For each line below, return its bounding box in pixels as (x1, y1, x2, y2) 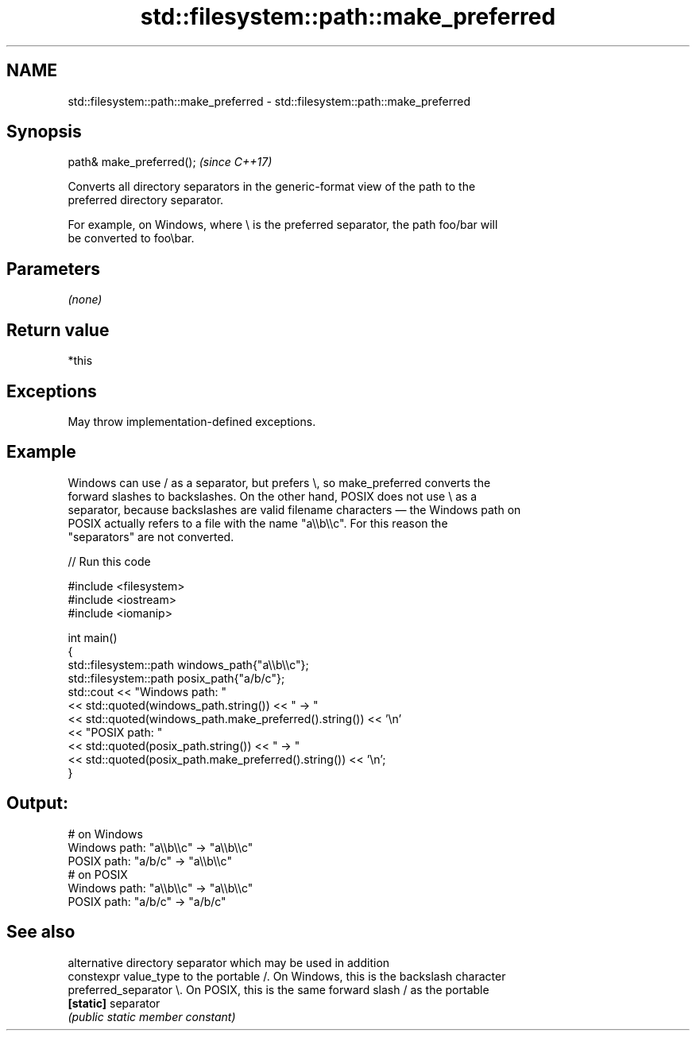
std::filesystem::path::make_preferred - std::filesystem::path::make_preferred (68, 94, 471, 108)
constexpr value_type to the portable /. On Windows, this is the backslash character (68, 969, 506, 983)
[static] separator (68, 996, 160, 1010)
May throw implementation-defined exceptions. (68, 414, 316, 428)
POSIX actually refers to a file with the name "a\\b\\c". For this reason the (68, 516, 448, 530)
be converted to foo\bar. (68, 231, 195, 246)
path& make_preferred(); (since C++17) (68, 155, 273, 169)
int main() (68, 630, 118, 644)
